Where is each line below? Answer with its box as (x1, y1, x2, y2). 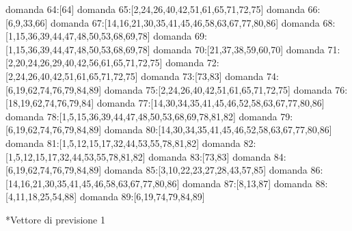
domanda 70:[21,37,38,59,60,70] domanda (153, 42, 325, 56)
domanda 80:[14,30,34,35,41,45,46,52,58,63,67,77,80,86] (104, 122, 332, 137)
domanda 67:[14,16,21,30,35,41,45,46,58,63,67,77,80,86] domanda (51, 15, 320, 29)
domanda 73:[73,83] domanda (141, 68, 264, 83)
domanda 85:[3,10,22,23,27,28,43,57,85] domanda (104, 163, 308, 177)
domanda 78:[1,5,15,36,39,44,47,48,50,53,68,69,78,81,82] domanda (5, 109, 277, 123)
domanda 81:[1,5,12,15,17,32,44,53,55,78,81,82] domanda (5, 135, 241, 150)
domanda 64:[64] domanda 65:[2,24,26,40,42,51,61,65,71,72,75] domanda (5, 2, 305, 16)
